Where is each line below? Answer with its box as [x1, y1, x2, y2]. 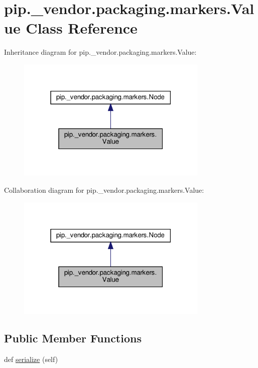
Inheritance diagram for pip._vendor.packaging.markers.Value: [4, 47, 197, 57]
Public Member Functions [4, 330, 142, 346]
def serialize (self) [4, 353, 58, 364]
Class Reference [26, 18, 138, 38]
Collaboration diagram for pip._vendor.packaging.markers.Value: [4, 185, 204, 195]
